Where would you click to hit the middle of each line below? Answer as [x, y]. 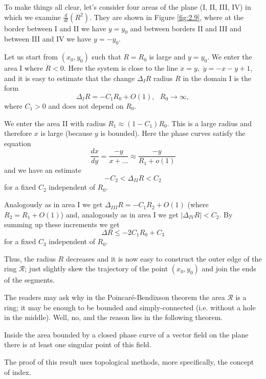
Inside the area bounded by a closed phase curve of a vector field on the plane [126, 334]
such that [106, 57]
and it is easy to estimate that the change [70, 78]
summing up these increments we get [62, 224]
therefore [18, 133]
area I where [24, 68]
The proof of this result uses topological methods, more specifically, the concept [129, 362]
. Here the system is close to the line [121, 68]
